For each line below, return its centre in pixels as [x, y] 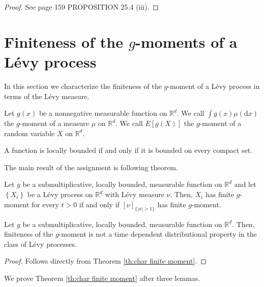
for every [45, 204]
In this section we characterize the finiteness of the [83, 86]
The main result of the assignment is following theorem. [91, 167]
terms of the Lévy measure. [47, 96]
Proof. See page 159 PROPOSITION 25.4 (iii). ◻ [82, 7]
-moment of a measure [54, 123]
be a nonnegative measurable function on [103, 113]
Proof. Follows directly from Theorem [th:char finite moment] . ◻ [105, 261]
